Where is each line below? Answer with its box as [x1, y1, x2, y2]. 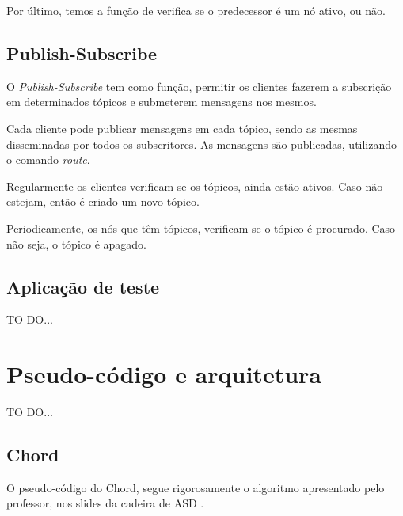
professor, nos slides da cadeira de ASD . [6, 495, 204, 511]
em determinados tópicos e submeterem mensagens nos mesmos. [6, 93, 317, 110]
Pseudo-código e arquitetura [6, 358, 321, 390]
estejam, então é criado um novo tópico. [6, 193, 200, 210]
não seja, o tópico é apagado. [6, 235, 147, 252]
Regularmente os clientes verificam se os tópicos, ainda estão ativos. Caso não [6, 177, 383, 194]
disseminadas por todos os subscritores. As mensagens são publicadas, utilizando [6, 135, 397, 152]
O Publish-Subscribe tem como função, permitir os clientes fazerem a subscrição [6, 78, 392, 94]
